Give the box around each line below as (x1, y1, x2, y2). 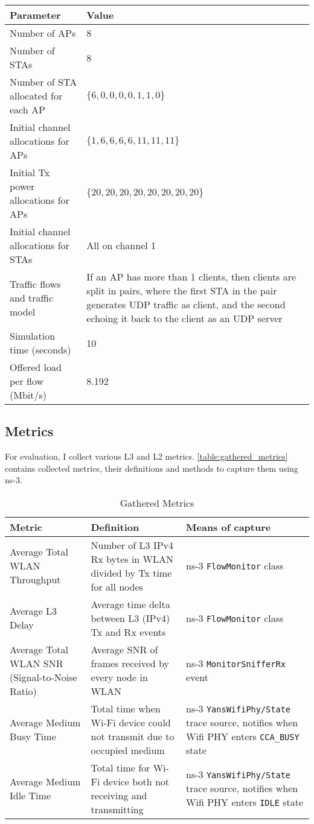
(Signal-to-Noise (10, 670, 77, 684)
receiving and (91, 788, 147, 802)
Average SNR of (91, 642, 158, 656)
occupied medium (91, 743, 165, 757)
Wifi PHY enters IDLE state (186, 795, 304, 810)
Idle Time (10, 788, 51, 802)
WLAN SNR (10, 656, 63, 670)
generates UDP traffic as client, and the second (86, 297, 286, 311)
